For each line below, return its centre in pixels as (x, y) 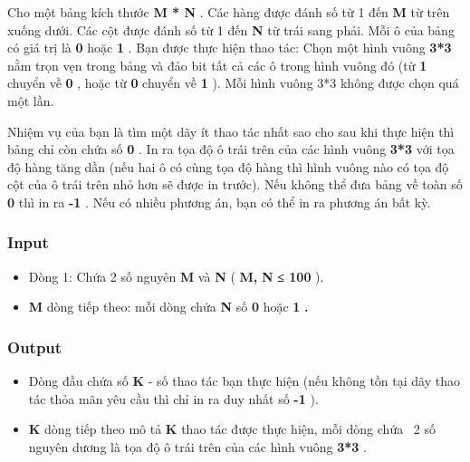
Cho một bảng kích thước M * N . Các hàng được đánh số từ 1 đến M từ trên (229, 12)
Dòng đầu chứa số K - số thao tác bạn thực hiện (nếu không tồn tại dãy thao (244, 381)
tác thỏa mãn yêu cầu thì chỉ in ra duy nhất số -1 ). (173, 398)
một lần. (31, 100)
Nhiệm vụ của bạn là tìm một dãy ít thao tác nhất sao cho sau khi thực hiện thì (231, 131)
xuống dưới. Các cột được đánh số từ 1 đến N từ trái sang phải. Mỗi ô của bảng (231, 29)
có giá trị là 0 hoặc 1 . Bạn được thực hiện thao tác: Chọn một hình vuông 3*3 (230, 48)
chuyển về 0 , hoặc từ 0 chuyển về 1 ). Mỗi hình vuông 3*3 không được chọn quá (233, 83)
